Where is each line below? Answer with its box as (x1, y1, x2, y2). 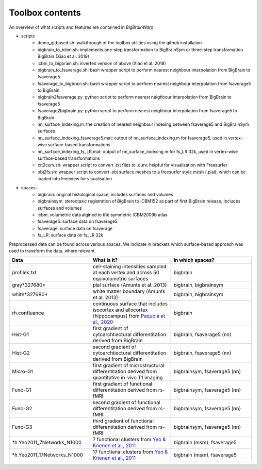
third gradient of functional (93, 418, 154, 424)
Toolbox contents (9, 7, 81, 18)
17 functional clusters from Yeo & (93, 449, 168, 455)
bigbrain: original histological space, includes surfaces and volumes (37, 191, 173, 197)
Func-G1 (12, 386, 32, 393)
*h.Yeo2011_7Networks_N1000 (12, 439, 82, 446)
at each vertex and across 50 (93, 269, 160, 276)
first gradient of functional (93, 381, 153, 387)
